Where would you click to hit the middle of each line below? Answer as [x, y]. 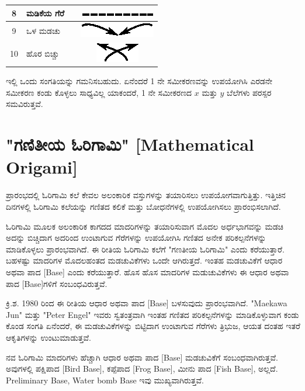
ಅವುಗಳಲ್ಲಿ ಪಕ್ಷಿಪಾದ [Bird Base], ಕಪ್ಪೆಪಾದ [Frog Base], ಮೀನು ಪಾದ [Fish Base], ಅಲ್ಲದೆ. [142, 368]
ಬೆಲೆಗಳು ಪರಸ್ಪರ [249, 92]
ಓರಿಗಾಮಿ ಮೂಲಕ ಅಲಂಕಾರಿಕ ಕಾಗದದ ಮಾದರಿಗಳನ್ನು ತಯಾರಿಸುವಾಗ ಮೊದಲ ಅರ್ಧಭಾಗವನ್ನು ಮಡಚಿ [145, 226]
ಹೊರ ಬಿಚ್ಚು [43, 53]
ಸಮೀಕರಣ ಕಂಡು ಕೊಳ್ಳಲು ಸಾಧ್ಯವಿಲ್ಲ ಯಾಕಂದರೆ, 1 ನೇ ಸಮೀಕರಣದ [99, 92]
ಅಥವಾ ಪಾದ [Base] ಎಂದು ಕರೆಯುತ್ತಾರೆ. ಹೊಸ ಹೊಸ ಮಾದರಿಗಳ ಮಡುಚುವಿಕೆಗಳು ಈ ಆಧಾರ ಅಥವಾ [148, 271]
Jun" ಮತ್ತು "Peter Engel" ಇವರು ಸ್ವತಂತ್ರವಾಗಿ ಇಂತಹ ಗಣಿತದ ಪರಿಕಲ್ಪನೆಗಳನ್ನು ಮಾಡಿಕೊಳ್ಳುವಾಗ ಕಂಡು [152, 314]
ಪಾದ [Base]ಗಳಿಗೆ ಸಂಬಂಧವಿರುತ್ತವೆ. [57, 283]
